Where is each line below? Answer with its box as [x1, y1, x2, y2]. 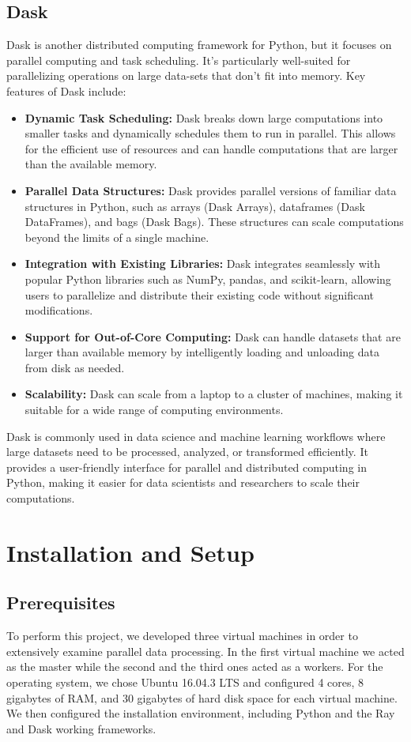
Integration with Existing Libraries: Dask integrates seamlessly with [25, 255, 381, 272]
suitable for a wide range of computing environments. [25, 401, 284, 418]
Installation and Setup [6, 536, 255, 568]
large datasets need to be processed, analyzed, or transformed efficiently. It [6, 443, 368, 460]
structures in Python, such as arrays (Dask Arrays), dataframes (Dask [25, 198, 365, 214]
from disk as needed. [25, 359, 125, 375]
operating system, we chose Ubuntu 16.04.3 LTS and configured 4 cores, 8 [6, 674, 364, 690]
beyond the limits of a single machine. [25, 228, 209, 245]
